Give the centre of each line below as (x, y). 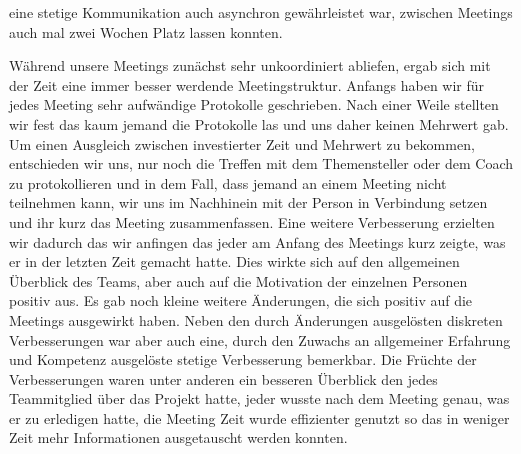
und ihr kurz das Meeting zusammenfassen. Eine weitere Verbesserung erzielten (252, 221)
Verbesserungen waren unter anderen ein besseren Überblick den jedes (223, 378)
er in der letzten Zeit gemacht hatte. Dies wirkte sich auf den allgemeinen (234, 261)
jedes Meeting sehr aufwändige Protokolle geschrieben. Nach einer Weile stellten (254, 104)
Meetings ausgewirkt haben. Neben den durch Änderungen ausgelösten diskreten (256, 319)
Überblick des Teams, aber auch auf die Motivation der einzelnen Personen (238, 280)
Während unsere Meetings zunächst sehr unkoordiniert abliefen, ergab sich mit (250, 65)
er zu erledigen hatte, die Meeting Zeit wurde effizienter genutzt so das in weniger (259, 417)
